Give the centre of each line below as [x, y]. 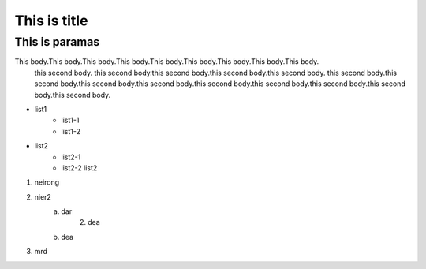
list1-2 [71, 131]
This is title [51, 21]
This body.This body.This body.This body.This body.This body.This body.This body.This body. [167, 62]
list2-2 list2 [79, 168]
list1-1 [70, 120]
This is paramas [57, 42]
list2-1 [71, 157]
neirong [47, 182]
